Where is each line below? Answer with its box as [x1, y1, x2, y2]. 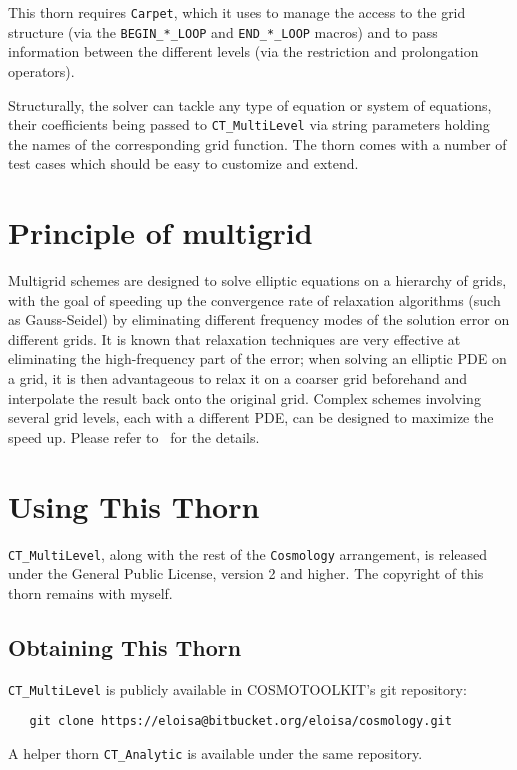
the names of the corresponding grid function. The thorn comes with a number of [8, 133, 507, 154]
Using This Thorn [8, 485, 260, 526]
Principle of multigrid [8, 212, 313, 253]
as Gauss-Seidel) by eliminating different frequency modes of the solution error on [8, 309, 510, 330]
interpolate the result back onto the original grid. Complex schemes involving [8, 387, 481, 408]
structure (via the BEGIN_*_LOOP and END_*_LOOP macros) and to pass [8, 21, 438, 42]
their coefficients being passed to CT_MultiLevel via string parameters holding [8, 114, 490, 135]
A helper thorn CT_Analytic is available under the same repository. [8, 742, 423, 763]
